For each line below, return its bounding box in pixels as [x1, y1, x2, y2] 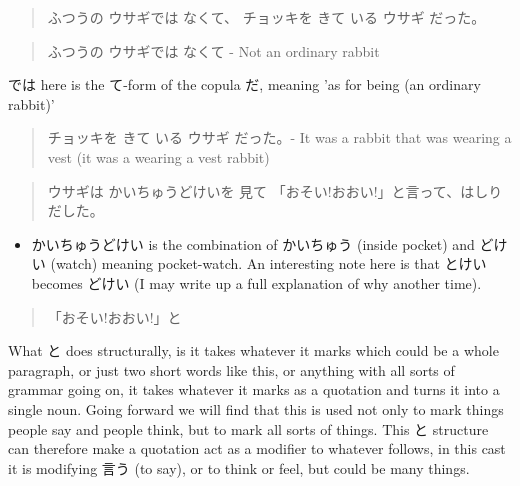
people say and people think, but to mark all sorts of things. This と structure [8, 418, 489, 439]
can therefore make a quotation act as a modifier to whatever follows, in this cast [8, 438, 506, 459]
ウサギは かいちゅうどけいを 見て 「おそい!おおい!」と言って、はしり [47, 180, 503, 201]
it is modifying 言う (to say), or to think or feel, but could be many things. [8, 457, 470, 478]
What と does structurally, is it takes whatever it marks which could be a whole [8, 340, 499, 361]
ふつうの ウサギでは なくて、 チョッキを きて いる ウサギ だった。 [47, 7, 486, 27]
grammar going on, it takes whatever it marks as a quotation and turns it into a [8, 379, 500, 400]
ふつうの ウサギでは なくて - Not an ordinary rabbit [47, 40, 380, 61]
